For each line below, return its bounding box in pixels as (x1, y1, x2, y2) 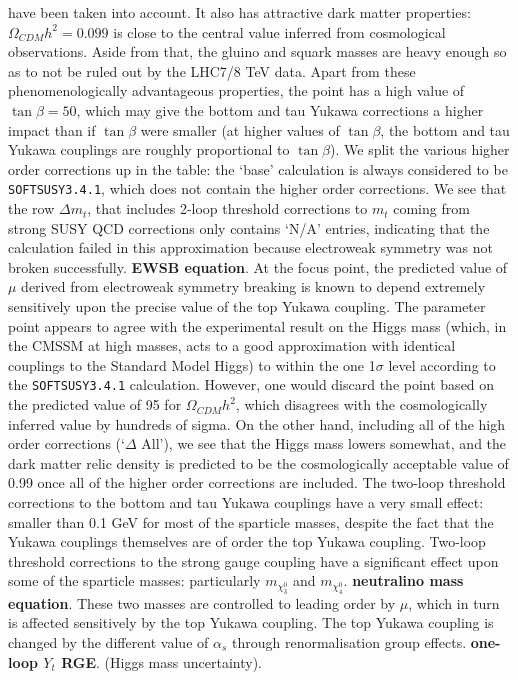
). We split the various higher (330, 139, 510, 160)
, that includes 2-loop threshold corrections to (87, 198, 368, 219)
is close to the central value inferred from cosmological (113, 21, 446, 42)
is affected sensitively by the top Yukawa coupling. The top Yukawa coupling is (8, 612, 494, 633)
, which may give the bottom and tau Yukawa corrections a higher (76, 99, 484, 120)
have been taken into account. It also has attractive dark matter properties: (8, 2, 471, 22)
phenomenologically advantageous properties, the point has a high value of (8, 80, 465, 101)
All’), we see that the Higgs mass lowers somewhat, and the (141, 433, 507, 454)
